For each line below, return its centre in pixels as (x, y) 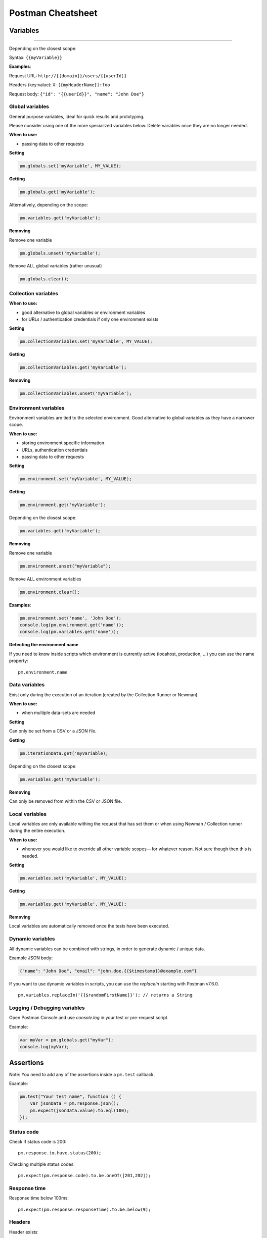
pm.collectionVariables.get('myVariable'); (73, 367)
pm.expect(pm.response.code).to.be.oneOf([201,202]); (84, 1176)
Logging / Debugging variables (47, 1008)
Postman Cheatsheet (53, 13)
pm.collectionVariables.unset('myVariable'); (76, 393)
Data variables (27, 685)
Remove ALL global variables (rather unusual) (56, 266)
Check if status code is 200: (38, 1141)
